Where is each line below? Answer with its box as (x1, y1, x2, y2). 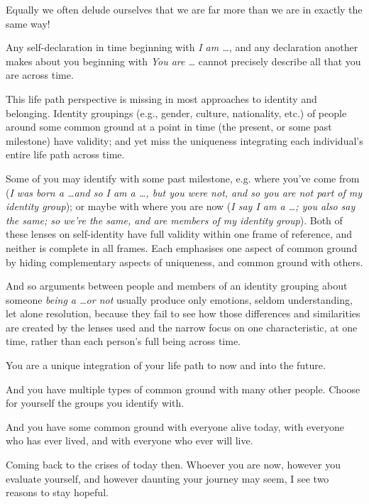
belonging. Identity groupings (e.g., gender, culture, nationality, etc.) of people (6, 105, 347, 120)
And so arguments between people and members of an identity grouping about (6, 278, 348, 293)
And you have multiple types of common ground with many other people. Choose (6, 381, 360, 396)
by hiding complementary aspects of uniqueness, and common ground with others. (6, 254, 363, 269)
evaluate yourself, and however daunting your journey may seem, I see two (6, 471, 329, 486)
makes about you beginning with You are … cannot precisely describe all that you (6, 53, 361, 68)
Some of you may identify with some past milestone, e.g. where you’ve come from (6, 170, 360, 185)
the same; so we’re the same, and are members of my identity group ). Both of (6, 212, 343, 227)
